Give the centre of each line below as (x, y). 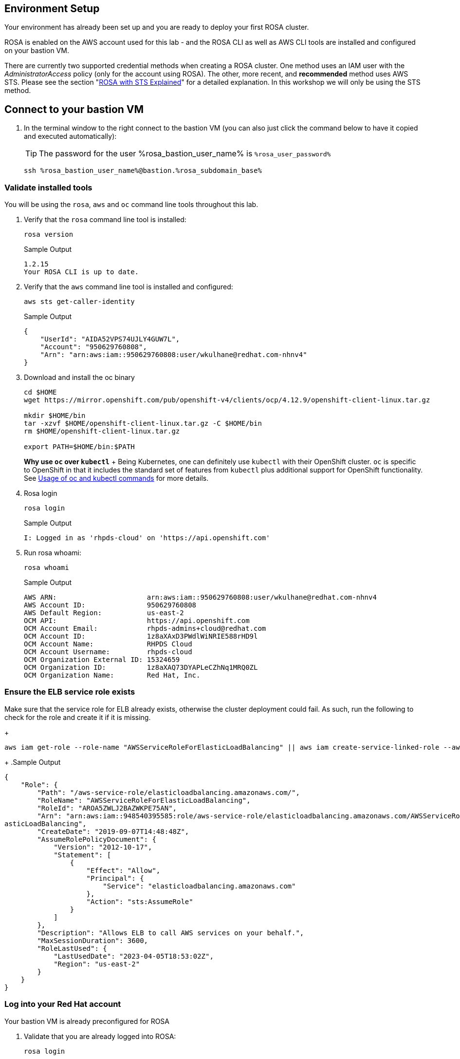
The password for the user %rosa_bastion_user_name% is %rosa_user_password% (185, 154)
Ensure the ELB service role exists (70, 692)
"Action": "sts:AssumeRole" (140, 901)
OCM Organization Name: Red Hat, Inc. (112, 675)
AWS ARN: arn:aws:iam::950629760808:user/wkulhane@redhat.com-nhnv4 (200, 597)
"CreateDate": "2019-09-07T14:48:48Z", (113, 831)
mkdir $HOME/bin (55, 416)
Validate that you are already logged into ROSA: (100, 1036)
